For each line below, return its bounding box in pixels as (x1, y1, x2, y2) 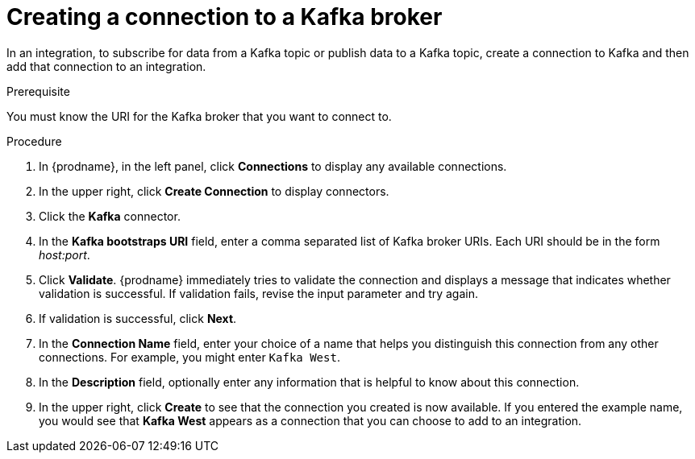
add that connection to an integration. (6, 59, 206, 73)
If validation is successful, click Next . (39, 311, 237, 325)
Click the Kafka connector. (39, 209, 181, 223)
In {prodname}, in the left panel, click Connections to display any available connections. (39, 159, 507, 173)
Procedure (6, 134, 62, 148)
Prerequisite (6, 84, 70, 98)
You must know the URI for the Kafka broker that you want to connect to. (6, 109, 392, 123)
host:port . (39, 247, 90, 262)
